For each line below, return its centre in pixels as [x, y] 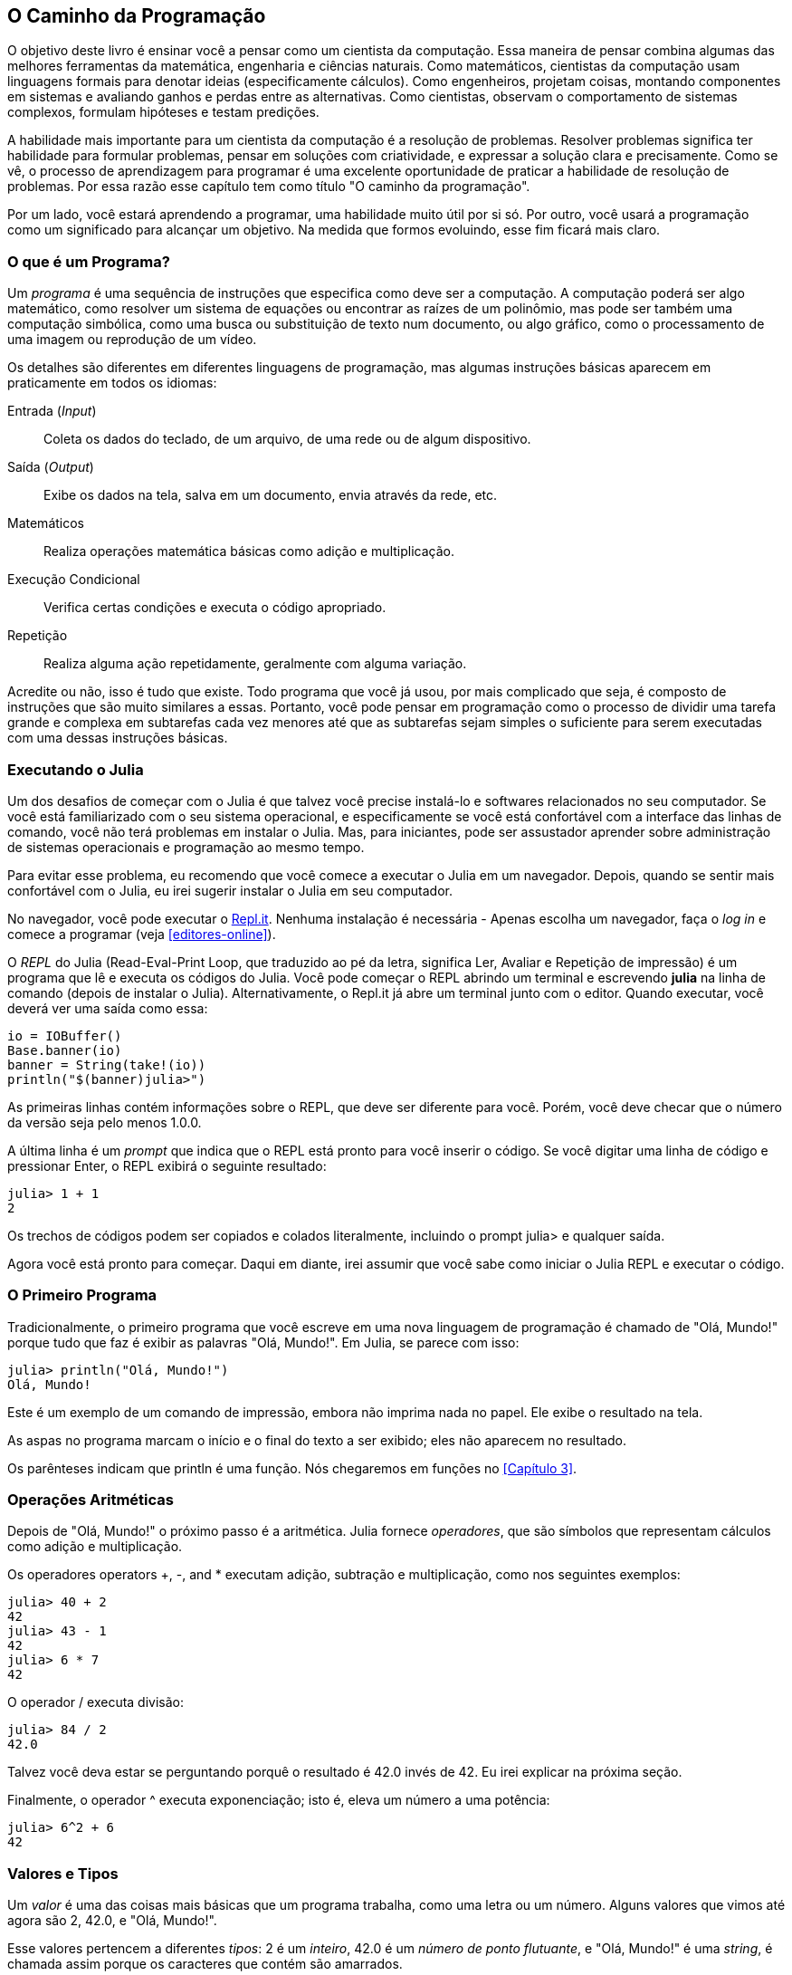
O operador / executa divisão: [96, 1702]
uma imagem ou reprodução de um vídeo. [132, 340]
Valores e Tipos [63, 1873]
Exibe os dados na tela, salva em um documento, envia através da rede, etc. [271, 495]
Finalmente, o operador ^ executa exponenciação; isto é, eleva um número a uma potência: [279, 1800]
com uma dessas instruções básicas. [118, 738]
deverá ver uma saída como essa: [108, 1008]
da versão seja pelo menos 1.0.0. [105, 1122]
